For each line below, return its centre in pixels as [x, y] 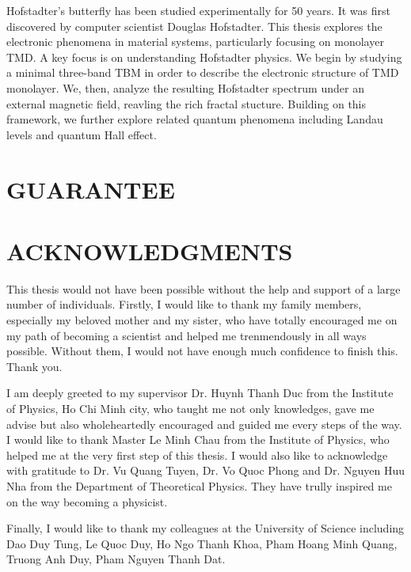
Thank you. [34, 366]
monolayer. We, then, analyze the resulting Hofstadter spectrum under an [185, 87]
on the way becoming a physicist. [87, 501]
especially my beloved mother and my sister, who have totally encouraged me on [202, 320]
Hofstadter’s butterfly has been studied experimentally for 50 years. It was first [198, 10]
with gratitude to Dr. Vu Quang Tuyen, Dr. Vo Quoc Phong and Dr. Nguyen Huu [206, 470]
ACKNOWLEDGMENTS [150, 250]
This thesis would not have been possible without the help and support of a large [204, 288]
